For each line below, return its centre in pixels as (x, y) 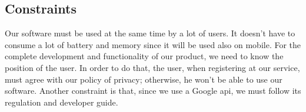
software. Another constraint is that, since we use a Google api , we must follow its (153, 91)
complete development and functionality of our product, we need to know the (144, 56)
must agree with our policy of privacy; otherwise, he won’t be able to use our (144, 79)
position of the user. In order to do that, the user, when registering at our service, (152, 67)
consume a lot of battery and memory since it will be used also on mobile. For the (153, 44)
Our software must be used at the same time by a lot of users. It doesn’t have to (150, 33)
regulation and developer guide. (61, 102)
